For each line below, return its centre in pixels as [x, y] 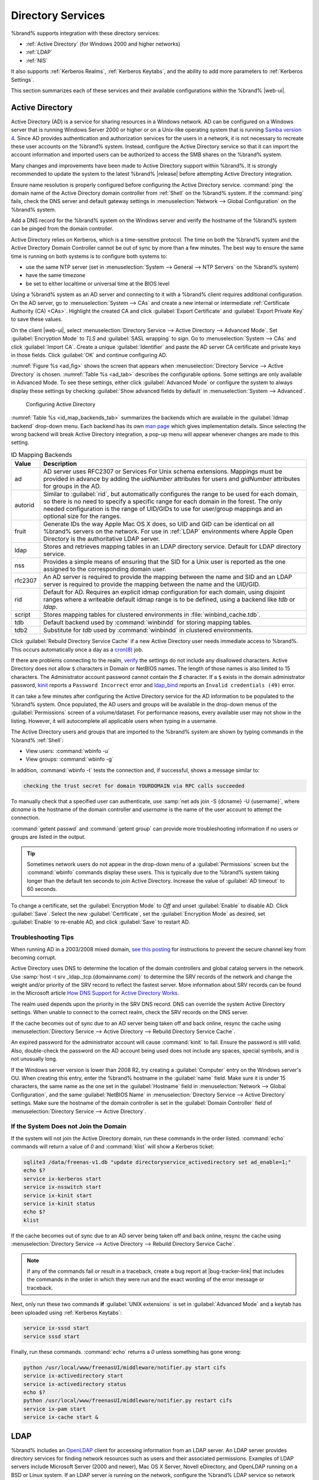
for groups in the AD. [72, 487]
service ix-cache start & [61, 1417]
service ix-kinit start [58, 1195]
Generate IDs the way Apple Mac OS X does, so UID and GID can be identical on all [159, 524]
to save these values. [37, 319]
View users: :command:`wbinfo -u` [68, 751]
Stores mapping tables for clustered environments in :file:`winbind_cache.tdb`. [152, 614]
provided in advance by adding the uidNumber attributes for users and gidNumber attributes [172, 479]
